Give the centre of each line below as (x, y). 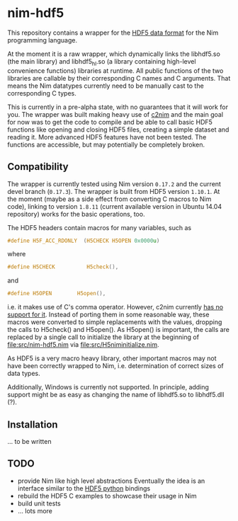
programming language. (42, 40)
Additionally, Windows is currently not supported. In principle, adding (108, 387)
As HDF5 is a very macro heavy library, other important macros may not (112, 358)
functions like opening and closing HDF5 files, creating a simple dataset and (118, 130)
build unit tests (39, 503)
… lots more (35, 510)
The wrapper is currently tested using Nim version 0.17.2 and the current (114, 184)
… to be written (29, 441)
